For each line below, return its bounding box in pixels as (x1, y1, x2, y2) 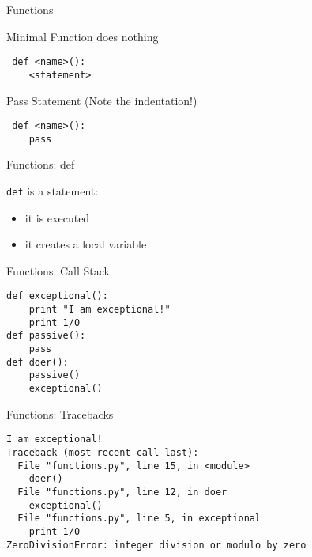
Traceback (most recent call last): (6, 446, 199, 458)
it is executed (24, 209, 90, 225)
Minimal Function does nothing (6, 28, 159, 44)
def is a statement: (6, 183, 99, 199)
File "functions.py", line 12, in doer (17, 486, 227, 498)
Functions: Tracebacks (6, 405, 114, 422)
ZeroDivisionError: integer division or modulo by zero (6, 539, 306, 551)
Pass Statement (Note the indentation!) (6, 92, 197, 108)
